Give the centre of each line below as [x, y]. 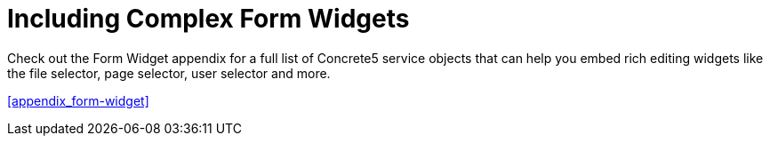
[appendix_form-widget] [78, 100]
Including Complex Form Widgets [209, 19]
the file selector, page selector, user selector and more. [169, 73]
